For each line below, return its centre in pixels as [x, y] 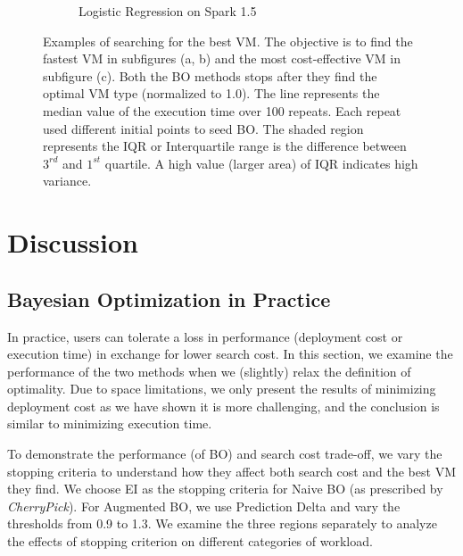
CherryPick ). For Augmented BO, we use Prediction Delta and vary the [204, 506]
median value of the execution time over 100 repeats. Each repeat [222, 110]
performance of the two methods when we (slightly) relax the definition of [209, 371]
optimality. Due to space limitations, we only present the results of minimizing [222, 389]
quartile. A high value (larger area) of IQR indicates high [261, 163]
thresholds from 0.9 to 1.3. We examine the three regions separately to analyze [222, 523]
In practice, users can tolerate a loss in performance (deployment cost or [205, 336]
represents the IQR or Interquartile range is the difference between [225, 146]
